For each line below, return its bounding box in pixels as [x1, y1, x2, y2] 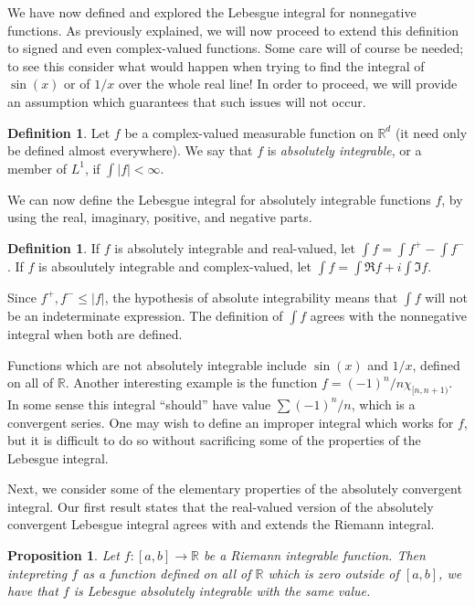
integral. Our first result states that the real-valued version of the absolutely [7, 496, 434, 516]
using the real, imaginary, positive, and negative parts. [7, 207, 312, 227]
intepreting [7, 563, 68, 582]
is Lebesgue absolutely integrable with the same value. [73, 581, 371, 601]
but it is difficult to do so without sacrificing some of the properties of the [7, 431, 421, 450]
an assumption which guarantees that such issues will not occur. [7, 91, 366, 111]
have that [7, 581, 58, 601]
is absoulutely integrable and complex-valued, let [38, 256, 311, 275]
